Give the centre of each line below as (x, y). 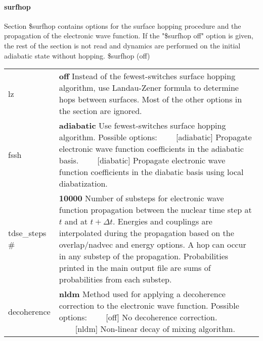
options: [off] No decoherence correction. (138, 317)
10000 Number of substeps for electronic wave (141, 198)
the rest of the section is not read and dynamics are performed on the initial (122, 45)
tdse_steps (27, 233)
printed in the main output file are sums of (135, 268)
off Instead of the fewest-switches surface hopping (147, 76)
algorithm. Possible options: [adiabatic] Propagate (155, 137)
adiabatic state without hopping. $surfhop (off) (77, 55)
